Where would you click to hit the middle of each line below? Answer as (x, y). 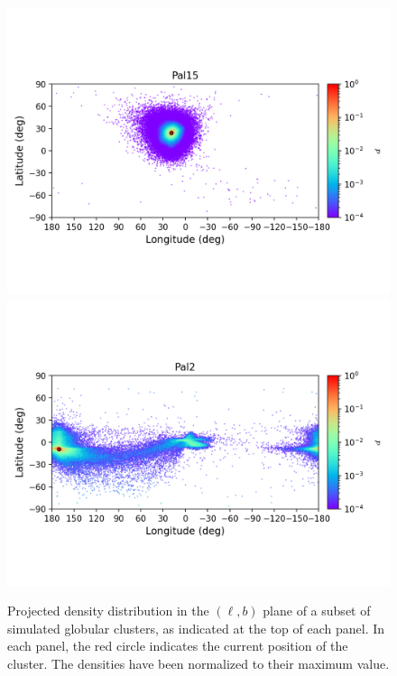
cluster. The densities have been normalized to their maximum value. (198, 663)
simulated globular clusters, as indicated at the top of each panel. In (196, 628)
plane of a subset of (317, 611)
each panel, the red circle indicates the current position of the (178, 646)
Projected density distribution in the (108, 611)
